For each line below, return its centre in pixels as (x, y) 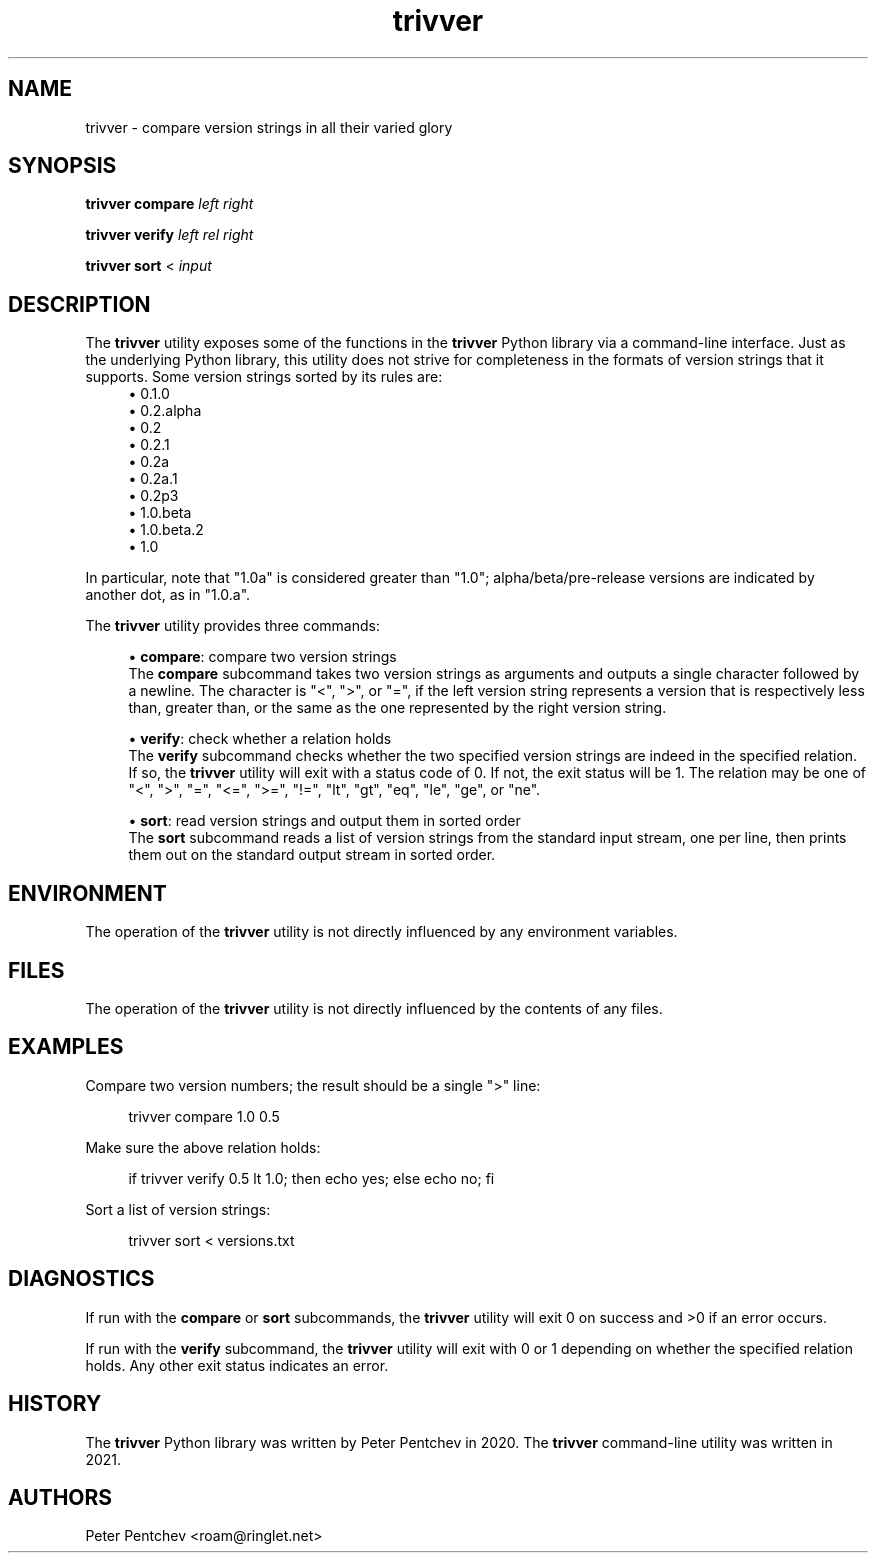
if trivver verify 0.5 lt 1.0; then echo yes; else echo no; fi (311, 1178)
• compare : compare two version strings (262, 657)
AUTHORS (60, 1497)
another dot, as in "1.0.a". (168, 595)
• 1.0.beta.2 (166, 530)
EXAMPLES (66, 1047)
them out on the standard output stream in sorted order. (312, 855)
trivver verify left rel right (169, 235)
